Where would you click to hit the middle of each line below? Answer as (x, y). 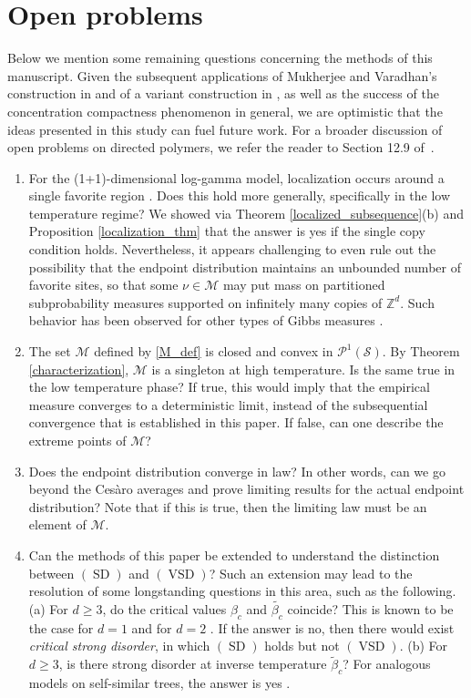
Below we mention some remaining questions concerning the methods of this (220, 58)
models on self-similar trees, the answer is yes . (159, 682)
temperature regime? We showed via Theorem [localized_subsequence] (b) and (246, 213)
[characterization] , (79, 369)
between (51, 573)
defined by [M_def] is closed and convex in (214, 351)
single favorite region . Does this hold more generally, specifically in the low (240, 195)
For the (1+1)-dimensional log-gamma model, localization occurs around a (236, 177)
